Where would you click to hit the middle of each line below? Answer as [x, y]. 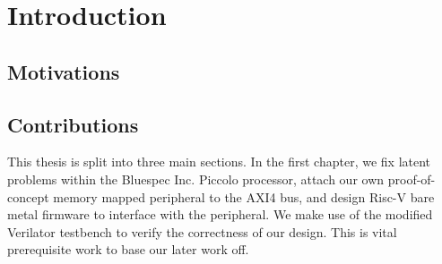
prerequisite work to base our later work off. [128, 249]
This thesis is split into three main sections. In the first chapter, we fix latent [219, 162]
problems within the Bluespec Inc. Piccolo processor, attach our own [196, 179]
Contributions [73, 124]
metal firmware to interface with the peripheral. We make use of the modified [220, 214]
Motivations [64, 71]
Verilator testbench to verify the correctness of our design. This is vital [202, 231]
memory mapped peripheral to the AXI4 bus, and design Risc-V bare [244, 196]
